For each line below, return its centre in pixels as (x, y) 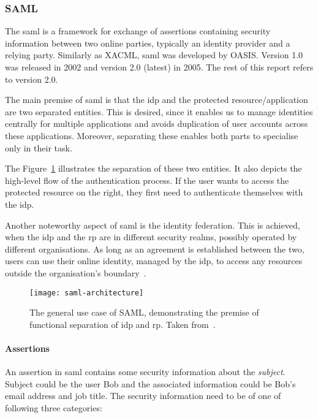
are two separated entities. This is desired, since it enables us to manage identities (159, 111)
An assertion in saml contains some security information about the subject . (145, 372)
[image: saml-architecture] (87, 293)
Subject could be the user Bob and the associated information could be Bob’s (150, 383)
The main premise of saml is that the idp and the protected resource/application (157, 100)
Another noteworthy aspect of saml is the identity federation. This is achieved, (153, 225)
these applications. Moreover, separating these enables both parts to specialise (152, 135)
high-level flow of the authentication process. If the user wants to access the (147, 180)
